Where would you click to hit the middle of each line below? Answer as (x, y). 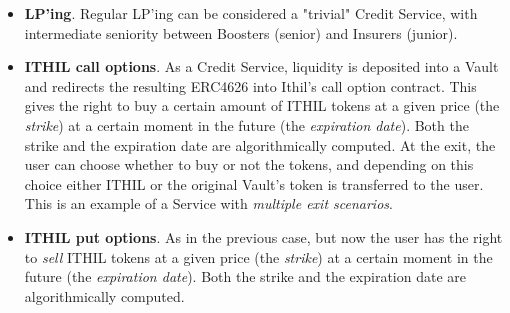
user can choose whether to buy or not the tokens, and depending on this (249, 164)
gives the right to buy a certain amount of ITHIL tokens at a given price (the (262, 105)
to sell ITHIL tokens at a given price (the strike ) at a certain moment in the (258, 256)
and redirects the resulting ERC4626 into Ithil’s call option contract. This (250, 85)
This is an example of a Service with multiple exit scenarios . (208, 203)
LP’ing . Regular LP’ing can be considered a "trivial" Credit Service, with (251, 13)
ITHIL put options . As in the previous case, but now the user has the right (263, 236)
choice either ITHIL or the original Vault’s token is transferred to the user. (254, 183)
